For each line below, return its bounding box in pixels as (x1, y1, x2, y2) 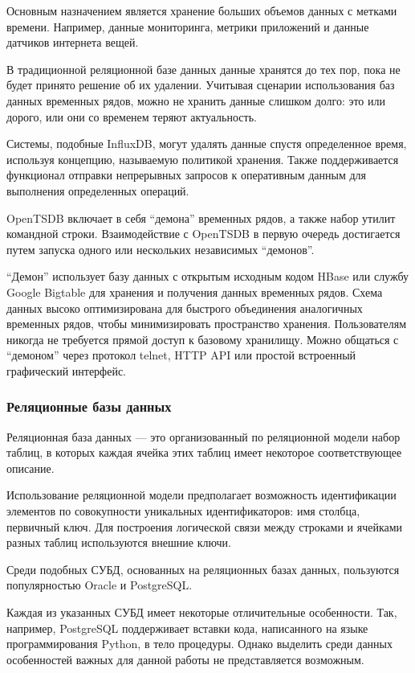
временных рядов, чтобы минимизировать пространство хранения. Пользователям (6, 315, 407, 332)
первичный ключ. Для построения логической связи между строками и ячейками (6, 518, 403, 535)
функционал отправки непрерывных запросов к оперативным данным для (6, 166, 367, 183)
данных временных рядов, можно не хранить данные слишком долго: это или (6, 92, 386, 109)
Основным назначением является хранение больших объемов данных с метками (6, 2, 397, 18)
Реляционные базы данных (6, 396, 172, 417)
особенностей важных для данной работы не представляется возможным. (6, 650, 364, 667)
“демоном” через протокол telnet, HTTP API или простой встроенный (6, 347, 356, 363)
